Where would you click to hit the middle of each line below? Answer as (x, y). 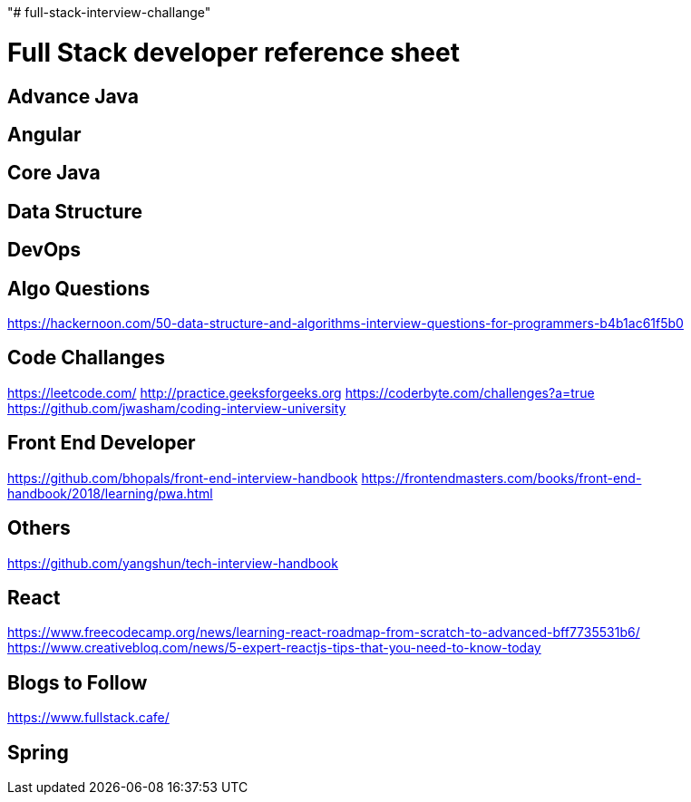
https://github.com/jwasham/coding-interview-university (177, 408)
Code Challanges (87, 358)
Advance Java (73, 96)
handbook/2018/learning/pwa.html (110, 493)
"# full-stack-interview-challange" (109, 12)
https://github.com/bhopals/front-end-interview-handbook (183, 478)
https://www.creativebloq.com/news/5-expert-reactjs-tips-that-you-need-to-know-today (274, 648)
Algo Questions (79, 288)
